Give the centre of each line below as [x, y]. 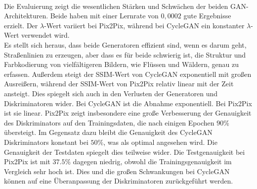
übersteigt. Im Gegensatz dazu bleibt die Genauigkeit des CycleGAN [108, 132]
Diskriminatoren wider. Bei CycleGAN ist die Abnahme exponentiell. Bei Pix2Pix [128, 103]
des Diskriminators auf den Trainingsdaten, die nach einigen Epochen [109, 122]
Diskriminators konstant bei [46, 142]
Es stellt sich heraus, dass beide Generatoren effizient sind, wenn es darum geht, [125, 44]
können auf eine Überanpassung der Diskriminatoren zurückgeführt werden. [119, 181]
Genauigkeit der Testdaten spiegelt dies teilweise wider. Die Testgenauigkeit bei [125, 152]
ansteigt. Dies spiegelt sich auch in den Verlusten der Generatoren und [111, 93]
